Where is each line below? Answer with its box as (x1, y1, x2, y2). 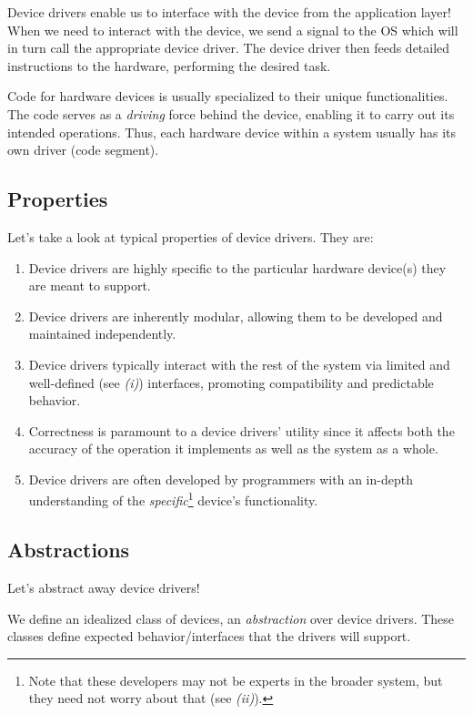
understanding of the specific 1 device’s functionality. (28, 488, 318, 510)
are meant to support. (28, 276, 151, 295)
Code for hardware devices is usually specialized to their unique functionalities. (7, 87, 448, 106)
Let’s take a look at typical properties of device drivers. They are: (7, 227, 374, 246)
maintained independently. (28, 324, 176, 343)
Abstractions (7, 535, 130, 564)
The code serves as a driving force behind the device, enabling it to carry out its (7, 104, 455, 123)
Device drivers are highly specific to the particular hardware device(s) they (28, 258, 447, 277)
